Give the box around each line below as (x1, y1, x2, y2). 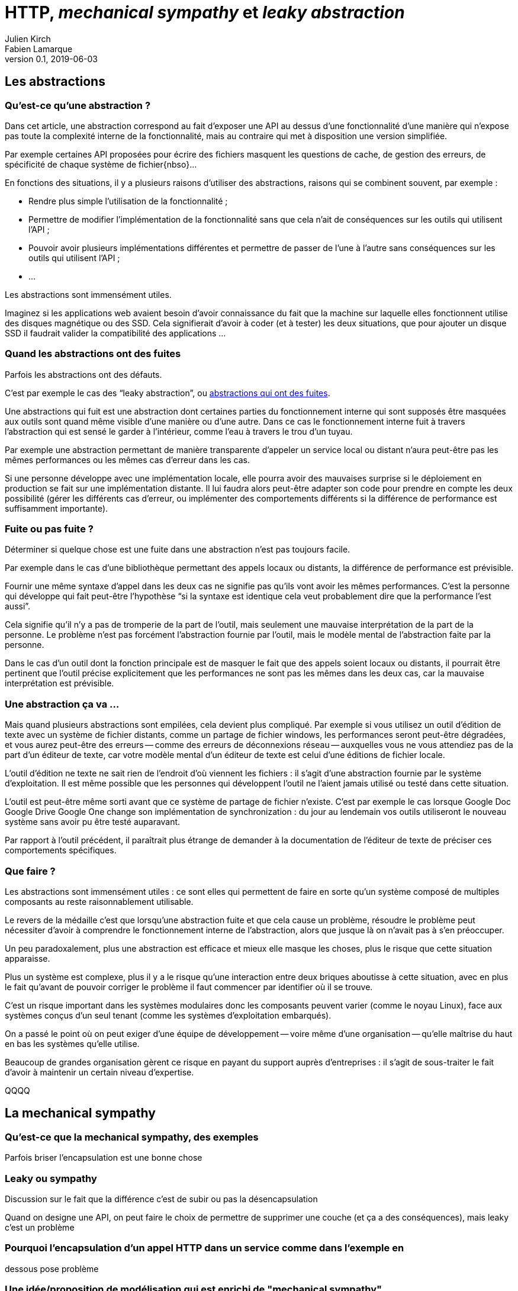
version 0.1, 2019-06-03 (5, 53, 98, 64)
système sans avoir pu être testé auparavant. (5, 817, 181, 827)
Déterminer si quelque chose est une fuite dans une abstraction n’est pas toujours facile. (5, 544, 350, 555)
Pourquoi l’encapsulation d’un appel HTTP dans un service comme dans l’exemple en (5, 1242, 404, 1254)
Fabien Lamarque (5, 43, 73, 54)
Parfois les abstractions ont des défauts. (5, 369, 162, 380)
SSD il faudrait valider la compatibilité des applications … (5, 327, 226, 338)
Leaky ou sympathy (5, 1172, 97, 1184)
